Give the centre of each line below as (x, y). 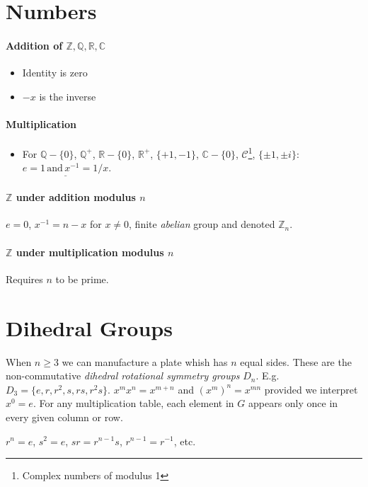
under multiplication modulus (90, 252)
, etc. (185, 441)
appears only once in (293, 403)
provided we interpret (311, 389)
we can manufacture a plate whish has (145, 361)
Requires (24, 279)
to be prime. (82, 279)
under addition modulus (76, 197)
